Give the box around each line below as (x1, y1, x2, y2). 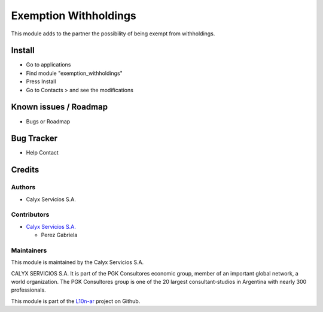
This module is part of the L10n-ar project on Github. (11, 297, 141, 305)
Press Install (26, 78, 56, 85)
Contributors (11, 210, 50, 219)
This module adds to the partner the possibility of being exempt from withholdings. (11, 30, 215, 37)
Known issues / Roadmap (11, 102, 108, 112)
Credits (11, 165, 39, 175)
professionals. (11, 286, 46, 293)
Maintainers (11, 246, 47, 255)
